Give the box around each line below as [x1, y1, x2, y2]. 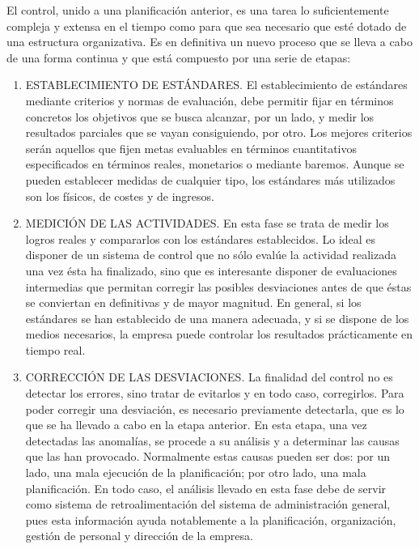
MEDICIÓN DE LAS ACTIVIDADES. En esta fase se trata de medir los [25, 215, 389, 232]
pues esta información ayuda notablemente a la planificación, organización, [25, 511, 396, 528]
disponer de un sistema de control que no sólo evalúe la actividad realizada [25, 246, 396, 263]
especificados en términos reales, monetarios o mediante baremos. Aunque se [25, 155, 404, 172]
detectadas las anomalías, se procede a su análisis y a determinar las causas [25, 432, 400, 449]
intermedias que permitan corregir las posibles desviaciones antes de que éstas [25, 278, 412, 295]
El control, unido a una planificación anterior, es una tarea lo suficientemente [6, 2, 389, 18]
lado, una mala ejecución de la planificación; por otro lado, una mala [25, 464, 366, 481]
